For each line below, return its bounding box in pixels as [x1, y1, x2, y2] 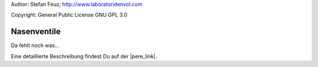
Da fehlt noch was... [11, 42, 59, 49]
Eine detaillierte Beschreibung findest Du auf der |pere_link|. [11, 52, 157, 59]
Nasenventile [11, 27, 61, 37]
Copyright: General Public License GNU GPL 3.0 [11, 12, 128, 19]
